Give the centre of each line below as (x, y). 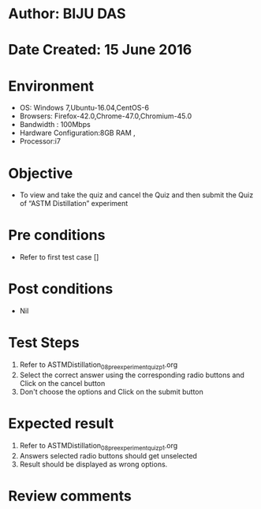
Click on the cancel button (62, 383)
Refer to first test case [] (59, 257)
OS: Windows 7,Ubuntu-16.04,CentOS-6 (84, 108)
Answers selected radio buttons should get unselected (108, 455)
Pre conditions (57, 236)
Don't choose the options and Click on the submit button (111, 391)
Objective (41, 173)
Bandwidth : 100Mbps (55, 125)
